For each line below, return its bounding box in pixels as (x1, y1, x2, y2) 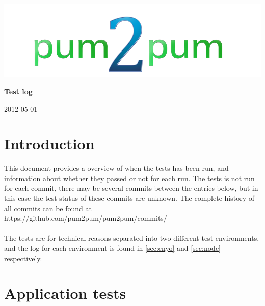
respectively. (4, 252, 42, 263)
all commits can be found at (4, 202, 92, 213)
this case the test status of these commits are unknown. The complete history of (4, 193, 255, 203)
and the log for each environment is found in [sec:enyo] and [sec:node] (4, 243, 221, 253)
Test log (4, 86, 33, 96)
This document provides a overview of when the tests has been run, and (4, 163, 229, 173)
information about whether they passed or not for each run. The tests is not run (4, 172, 255, 183)
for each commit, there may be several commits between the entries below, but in (4, 183, 258, 193)
